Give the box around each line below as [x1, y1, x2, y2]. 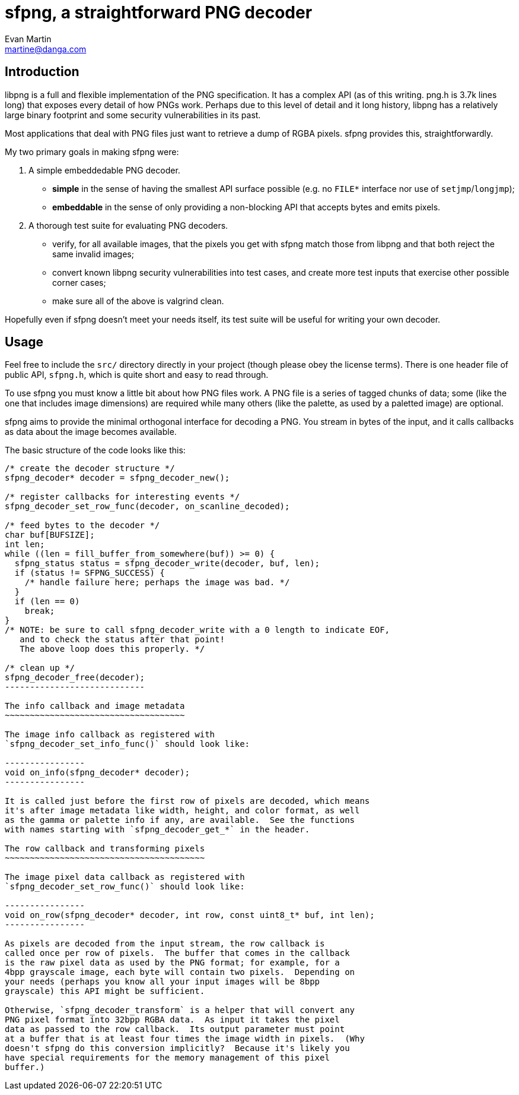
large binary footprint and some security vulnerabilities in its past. [5, 109, 261, 120]
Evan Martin [5, 33, 52, 44]
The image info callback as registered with [5, 730, 215, 740]
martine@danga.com [5, 43, 87, 54]
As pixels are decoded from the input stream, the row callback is [5, 939, 325, 949]
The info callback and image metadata [5, 701, 185, 711]
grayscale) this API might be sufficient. [5, 986, 205, 996]
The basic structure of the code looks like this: [5, 445, 186, 456]
